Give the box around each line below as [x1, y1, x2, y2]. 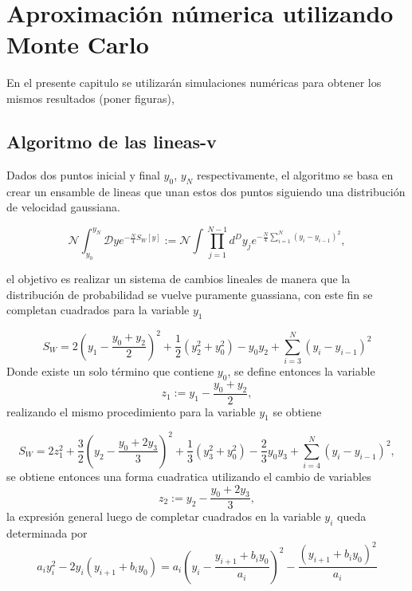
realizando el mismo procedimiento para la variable [6, 403, 256, 420]
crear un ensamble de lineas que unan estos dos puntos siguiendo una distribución [6, 183, 406, 199]
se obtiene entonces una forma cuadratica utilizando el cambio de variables [6, 467, 371, 484]
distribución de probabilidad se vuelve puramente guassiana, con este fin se [6, 286, 373, 302]
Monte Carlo [6, 28, 149, 61]
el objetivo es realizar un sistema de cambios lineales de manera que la [6, 270, 351, 287]
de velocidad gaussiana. [6, 199, 120, 215]
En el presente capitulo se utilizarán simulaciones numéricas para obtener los [6, 74, 382, 91]
